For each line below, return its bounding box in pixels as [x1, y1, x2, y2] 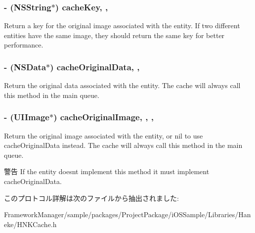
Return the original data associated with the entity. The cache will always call [4, 80, 241, 91]
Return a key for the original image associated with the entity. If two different [4, 20, 240, 31]
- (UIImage [4, 111, 49, 123]
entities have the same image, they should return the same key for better [4, 30, 225, 40]
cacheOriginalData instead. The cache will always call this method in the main [4, 140, 243, 150]
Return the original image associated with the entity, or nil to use [4, 130, 203, 140]
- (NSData [4, 60, 46, 73]
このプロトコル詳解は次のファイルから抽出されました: [4, 192, 179, 203]
